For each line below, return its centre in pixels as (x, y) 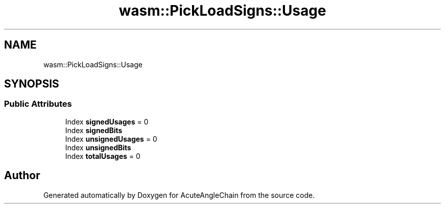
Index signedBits (94, 130)
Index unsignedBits (98, 147)
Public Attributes (38, 104)
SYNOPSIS (32, 84)
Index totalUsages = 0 (103, 156)
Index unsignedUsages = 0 (111, 139)
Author (22, 176)
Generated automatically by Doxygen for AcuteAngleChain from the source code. (179, 195)
